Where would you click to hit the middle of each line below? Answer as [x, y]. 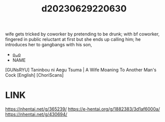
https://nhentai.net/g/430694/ [36, 115]
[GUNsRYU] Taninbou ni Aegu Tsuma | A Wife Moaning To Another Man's [81, 70]
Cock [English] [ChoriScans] [34, 75]
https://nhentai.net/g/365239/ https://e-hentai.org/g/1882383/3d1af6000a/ [82, 109]
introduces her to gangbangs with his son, [49, 45]
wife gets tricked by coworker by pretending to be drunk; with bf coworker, [82, 34]
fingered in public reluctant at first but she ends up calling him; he [73, 39]
